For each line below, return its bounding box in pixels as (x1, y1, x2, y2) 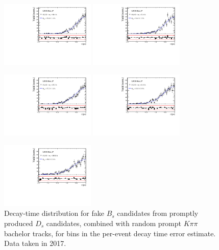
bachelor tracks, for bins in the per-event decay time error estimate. (4, 228, 216, 238)
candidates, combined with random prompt (46, 217, 182, 228)
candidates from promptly (117, 208, 199, 218)
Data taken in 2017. (4, 238, 66, 248)
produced (4, 217, 33, 228)
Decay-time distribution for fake (4, 208, 104, 218)
